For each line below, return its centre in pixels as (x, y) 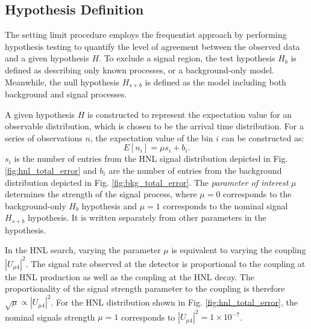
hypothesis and (109, 205)
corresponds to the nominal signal (225, 205)
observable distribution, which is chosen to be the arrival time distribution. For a (154, 126)
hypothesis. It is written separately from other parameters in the (147, 217)
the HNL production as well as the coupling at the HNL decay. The (130, 276)
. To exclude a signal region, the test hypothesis (187, 58)
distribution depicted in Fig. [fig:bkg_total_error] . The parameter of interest (147, 182)
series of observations (44, 137)
